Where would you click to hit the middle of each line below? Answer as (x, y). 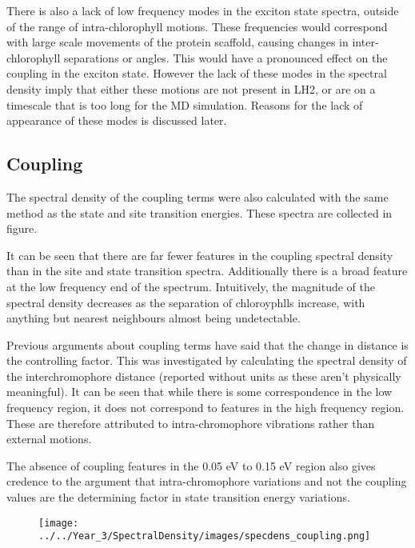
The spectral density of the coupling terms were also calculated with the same (198, 196)
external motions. (49, 439)
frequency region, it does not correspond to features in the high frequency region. (206, 408)
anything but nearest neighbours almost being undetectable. (154, 318)
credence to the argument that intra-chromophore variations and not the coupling (207, 481)
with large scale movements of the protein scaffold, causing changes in (178, 42)
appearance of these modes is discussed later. (117, 120)
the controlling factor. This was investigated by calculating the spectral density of (207, 360)
